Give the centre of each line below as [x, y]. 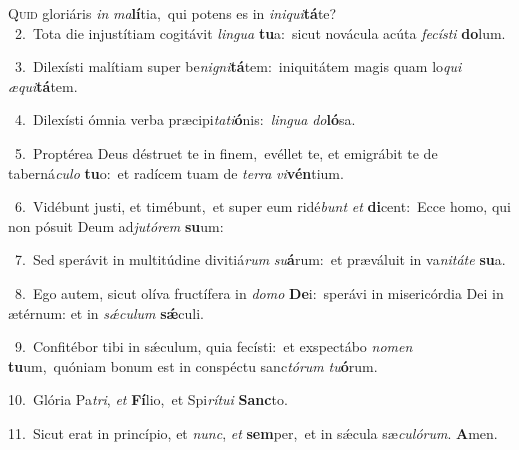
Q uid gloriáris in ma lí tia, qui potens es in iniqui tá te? [172, 13]
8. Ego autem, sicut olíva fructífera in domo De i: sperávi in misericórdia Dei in [259, 292]
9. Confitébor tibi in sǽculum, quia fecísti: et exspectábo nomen [213, 346]
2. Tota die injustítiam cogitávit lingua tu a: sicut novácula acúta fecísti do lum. [260, 32]
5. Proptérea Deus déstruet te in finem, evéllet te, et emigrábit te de [226, 152]
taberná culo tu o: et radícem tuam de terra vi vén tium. [176, 172]
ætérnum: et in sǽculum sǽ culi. [106, 312]
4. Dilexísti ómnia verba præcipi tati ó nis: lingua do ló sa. [185, 119]
